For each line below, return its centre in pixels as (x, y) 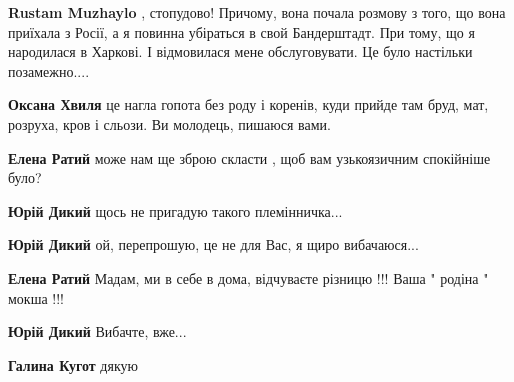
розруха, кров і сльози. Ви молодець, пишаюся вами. (169, 123)
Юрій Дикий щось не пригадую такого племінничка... (175, 210)
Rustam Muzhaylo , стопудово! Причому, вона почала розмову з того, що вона (257, 12)
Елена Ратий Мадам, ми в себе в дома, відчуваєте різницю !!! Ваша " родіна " (248, 277)
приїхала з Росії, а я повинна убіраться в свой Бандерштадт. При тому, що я (241, 31)
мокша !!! (36, 297)
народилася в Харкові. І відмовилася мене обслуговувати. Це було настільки (240, 51)
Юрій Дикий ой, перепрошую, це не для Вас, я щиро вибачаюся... (213, 244)
